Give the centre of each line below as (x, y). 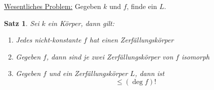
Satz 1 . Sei (22, 23)
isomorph (195, 56)
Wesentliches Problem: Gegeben (53, 6)
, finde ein (142, 6)
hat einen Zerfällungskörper (131, 40)
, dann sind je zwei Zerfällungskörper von (110, 56)
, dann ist (150, 73)
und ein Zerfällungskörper (88, 73)
